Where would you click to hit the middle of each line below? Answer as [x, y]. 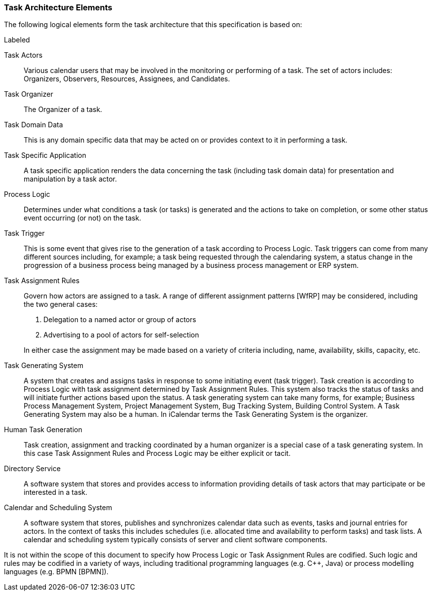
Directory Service [32, 469]
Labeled [17, 40]
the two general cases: [61, 304]
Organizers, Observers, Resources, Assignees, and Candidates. [127, 79]
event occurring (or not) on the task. [83, 218]
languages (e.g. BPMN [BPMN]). [56, 572]
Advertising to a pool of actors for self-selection [121, 335]
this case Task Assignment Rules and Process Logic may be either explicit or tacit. [157, 453]
